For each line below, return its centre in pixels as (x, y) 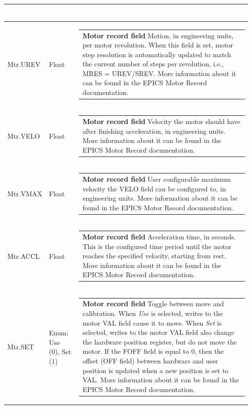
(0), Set (60, 352)
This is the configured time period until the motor (157, 246)
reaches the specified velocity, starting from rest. (154, 256)
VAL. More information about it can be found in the (161, 380)
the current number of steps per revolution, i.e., (153, 64)
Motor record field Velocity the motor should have (162, 121)
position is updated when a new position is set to (156, 370)
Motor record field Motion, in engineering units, (158, 35)
